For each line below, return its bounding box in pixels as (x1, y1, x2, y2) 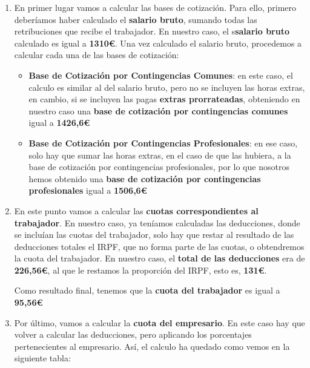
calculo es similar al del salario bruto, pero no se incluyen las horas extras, (28, 80, 305, 93)
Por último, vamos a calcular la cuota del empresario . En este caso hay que (14, 316, 305, 329)
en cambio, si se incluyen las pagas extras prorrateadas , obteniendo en (28, 93, 300, 105)
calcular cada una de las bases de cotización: (14, 48, 179, 61)
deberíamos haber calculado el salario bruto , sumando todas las (14, 13, 257, 25)
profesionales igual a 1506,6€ (28, 184, 147, 197)
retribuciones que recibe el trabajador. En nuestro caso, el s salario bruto (14, 25, 289, 38)
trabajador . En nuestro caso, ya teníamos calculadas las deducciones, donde (14, 216, 300, 229)
